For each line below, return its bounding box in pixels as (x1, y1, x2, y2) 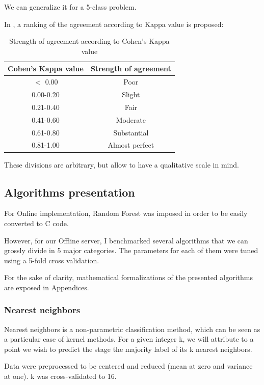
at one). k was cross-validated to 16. (4, 371, 117, 381)
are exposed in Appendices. (4, 282, 89, 292)
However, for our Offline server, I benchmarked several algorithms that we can (4, 235, 248, 245)
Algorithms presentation (4, 184, 135, 200)
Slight (122, 89, 140, 100)
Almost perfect (108, 140, 154, 150)
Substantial (113, 127, 149, 137)
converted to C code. (4, 217, 69, 228)
